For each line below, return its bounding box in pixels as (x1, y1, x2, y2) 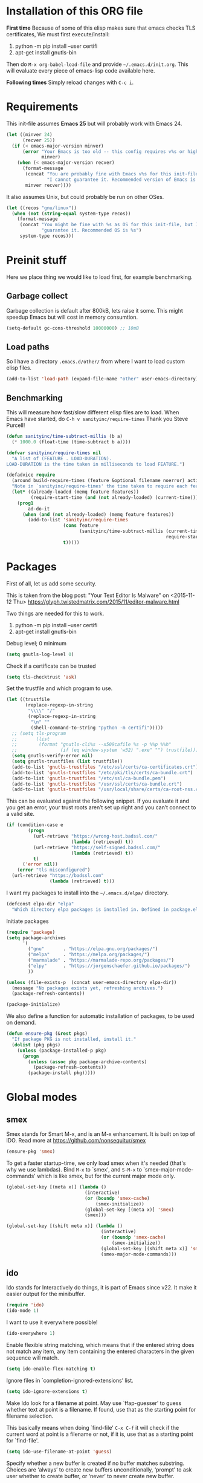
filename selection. (6, 1412, 54, 1419)
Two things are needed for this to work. (6, 610, 105, 617)
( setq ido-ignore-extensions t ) (6, 1388, 88, 1395)
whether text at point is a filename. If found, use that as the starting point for (6, 1406, 196, 1413)
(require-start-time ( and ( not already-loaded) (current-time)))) (30, 494, 201, 500)
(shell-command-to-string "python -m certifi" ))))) (30, 725, 164, 731)
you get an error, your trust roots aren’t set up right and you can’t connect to (6, 804, 196, 811)
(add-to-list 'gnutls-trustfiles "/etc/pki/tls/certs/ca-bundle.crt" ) (11, 769, 193, 775)
